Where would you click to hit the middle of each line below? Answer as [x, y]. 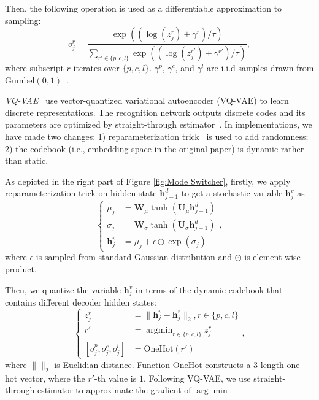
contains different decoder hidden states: [81, 302]
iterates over [96, 68]
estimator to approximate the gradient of [114, 390]
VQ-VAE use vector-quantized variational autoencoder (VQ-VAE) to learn [147, 100]
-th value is [116, 378]
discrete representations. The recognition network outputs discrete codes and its [155, 112]
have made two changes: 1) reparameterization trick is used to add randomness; [157, 137]
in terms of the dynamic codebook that [209, 289]
